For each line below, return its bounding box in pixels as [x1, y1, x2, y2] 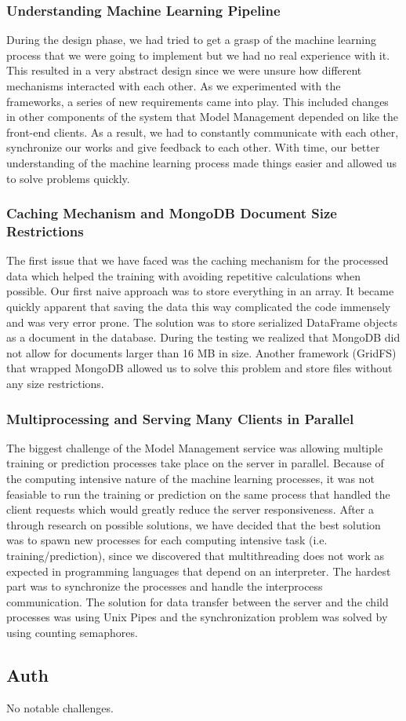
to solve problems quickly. [6, 170, 130, 186]
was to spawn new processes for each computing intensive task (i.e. [6, 532, 328, 548]
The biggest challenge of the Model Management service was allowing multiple [6, 439, 383, 456]
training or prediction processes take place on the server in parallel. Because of [6, 455, 384, 471]
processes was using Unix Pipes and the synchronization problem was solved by [6, 609, 388, 625]
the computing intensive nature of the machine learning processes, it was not [6, 470, 375, 487]
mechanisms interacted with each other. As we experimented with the [6, 78, 341, 93]
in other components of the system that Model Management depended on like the [6, 108, 398, 125]
